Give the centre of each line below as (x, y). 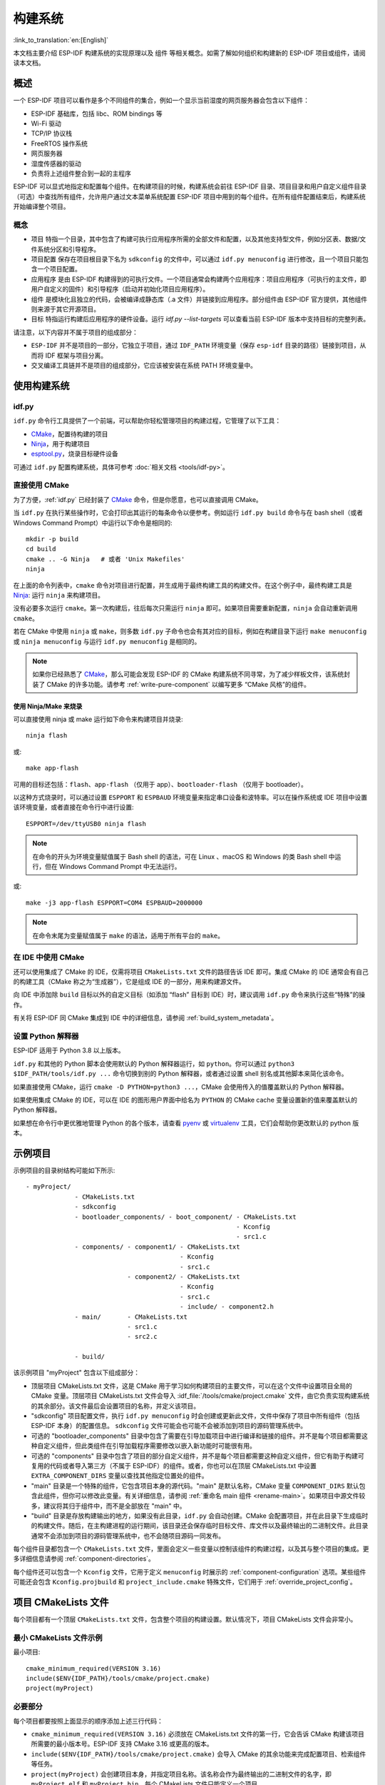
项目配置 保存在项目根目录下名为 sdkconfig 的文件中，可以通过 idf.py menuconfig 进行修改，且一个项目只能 (197, 259)
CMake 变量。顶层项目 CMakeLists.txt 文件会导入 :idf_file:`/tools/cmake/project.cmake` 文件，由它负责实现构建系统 (200, 1396)
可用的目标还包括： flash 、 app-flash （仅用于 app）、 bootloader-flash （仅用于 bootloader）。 (160, 784)
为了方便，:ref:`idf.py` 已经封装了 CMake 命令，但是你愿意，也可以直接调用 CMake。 (138, 499)
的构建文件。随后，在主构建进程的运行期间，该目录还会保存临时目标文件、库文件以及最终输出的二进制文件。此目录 (200, 1526)
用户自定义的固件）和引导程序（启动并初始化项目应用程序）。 (120, 289)
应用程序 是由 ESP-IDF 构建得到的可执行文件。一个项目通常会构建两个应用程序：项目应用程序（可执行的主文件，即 (199, 279)
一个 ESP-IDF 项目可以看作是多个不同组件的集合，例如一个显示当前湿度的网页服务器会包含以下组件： (161, 101)
